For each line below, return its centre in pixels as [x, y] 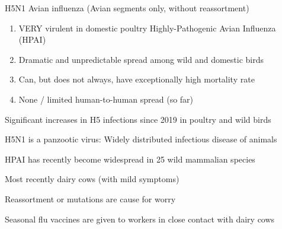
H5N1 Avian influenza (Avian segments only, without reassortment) [127, 8]
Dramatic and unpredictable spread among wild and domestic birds [141, 59]
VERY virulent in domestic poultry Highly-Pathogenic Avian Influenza [147, 28]
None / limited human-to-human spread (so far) [106, 99]
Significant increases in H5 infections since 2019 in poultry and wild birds [138, 119]
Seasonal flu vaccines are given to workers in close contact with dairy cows [140, 219]
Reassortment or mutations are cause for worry [90, 198]
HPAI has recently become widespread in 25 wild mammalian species [130, 159]
